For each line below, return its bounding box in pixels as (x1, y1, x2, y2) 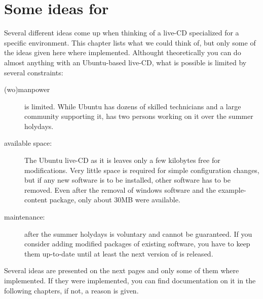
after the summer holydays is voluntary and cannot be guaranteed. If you (24, 228, 252, 239)
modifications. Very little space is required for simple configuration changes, (24, 164, 259, 175)
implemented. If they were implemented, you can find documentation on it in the (4, 275, 256, 285)
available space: (4, 138, 52, 148)
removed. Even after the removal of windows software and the (24, 184, 216, 195)
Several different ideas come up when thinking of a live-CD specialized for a (4, 27, 239, 38)
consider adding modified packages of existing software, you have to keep (24, 238, 250, 249)
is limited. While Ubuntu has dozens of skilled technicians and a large (24, 101, 241, 111)
